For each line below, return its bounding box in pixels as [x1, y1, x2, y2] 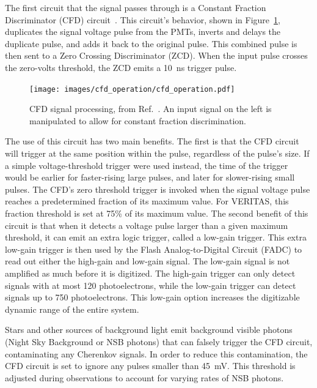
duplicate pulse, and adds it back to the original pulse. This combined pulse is [5, 37, 297, 50]
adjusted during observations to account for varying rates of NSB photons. [5, 371, 284, 384]
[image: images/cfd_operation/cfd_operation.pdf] [29, 84, 235, 94]
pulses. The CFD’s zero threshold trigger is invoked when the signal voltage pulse [5, 182, 310, 195]
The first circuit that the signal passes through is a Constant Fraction [5, 1, 266, 13]
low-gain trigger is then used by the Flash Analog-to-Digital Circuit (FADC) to [5, 242, 302, 255]
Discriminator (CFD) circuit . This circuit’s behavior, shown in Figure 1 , [5, 13, 280, 26]
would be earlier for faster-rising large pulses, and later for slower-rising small [5, 171, 295, 184]
